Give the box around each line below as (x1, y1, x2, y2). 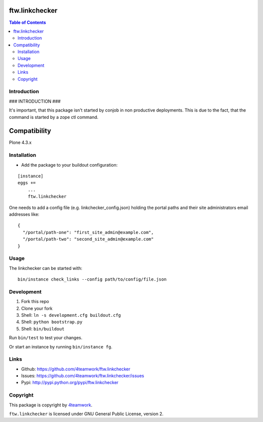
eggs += (18, 180, 36, 186)
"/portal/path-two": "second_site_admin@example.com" (22, 236, 154, 242)
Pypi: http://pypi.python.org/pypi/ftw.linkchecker (21, 380, 119, 385)
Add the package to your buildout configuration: (21, 162, 118, 168)
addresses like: (9, 211, 39, 217)
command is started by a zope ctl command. (9, 114, 98, 120)
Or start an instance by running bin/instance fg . (9, 344, 113, 349)
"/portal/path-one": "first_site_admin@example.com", (22, 230, 154, 235)
